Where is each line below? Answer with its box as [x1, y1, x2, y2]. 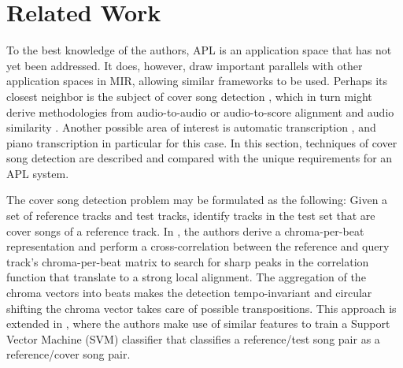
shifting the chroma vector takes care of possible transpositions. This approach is [6, 299, 397, 316]
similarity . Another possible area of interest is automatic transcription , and [6, 119, 376, 136]
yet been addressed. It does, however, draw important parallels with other [6, 57, 363, 73]
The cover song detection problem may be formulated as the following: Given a [6, 191, 388, 208]
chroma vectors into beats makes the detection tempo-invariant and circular [6, 284, 372, 301]
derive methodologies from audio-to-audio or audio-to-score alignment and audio [6, 103, 394, 120]
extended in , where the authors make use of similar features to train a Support [6, 315, 390, 332]
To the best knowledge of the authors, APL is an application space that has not [6, 42, 392, 58]
